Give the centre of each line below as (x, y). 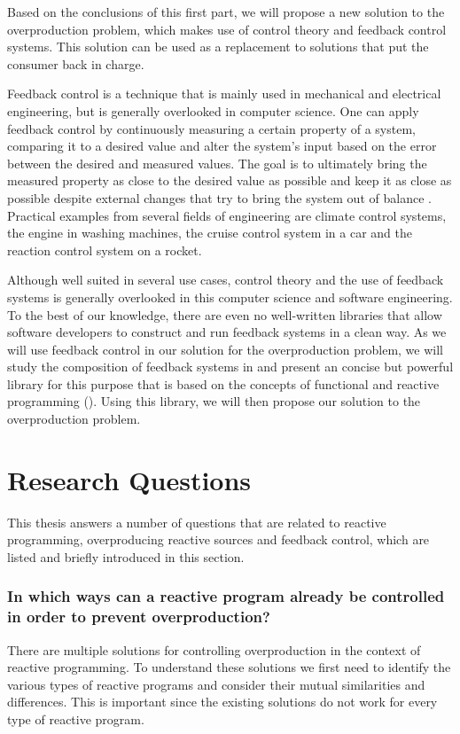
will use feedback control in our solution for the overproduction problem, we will (225, 349)
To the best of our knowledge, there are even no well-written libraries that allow (225, 314)
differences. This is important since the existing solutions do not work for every (222, 702)
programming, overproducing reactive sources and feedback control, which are (218, 539)
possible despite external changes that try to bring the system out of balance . (219, 197)
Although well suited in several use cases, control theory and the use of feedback (226, 280)
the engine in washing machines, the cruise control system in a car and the (210, 233)
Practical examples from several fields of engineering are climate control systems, (227, 215)
